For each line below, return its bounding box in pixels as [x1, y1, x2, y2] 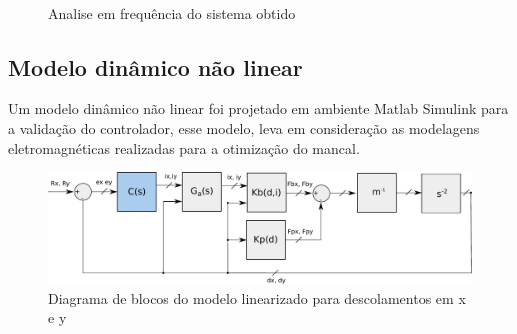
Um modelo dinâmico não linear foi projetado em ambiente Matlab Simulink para [8, 98, 509, 119]
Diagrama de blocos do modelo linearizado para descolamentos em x [48, 287, 466, 308]
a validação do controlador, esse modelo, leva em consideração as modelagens [8, 117, 480, 138]
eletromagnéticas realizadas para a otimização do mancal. [8, 137, 360, 158]
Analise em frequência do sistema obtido [48, 2, 296, 23]
